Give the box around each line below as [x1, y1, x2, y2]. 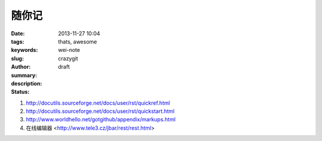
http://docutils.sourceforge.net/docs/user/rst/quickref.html [26, 99, 170, 106]
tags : [11, 38, 24, 45]
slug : [11, 54, 24, 62]
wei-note [58, 47, 80, 54]
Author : [11, 63, 31, 70]
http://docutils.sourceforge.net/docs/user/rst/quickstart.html [26, 108, 175, 115]
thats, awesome [58, 38, 97, 45]
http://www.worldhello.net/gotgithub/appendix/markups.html [26, 116, 176, 123]
